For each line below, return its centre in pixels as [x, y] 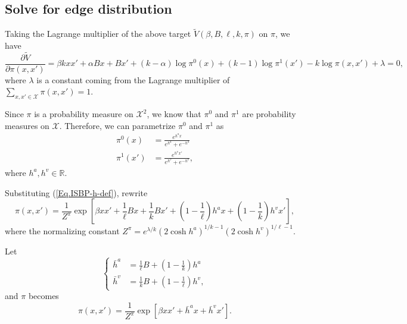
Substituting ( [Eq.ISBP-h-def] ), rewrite [76, 192]
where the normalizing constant [62, 230]
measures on [27, 125]
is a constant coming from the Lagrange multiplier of [133, 79]
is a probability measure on [84, 114]
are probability [269, 114]
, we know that [174, 114]
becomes [44, 296]
